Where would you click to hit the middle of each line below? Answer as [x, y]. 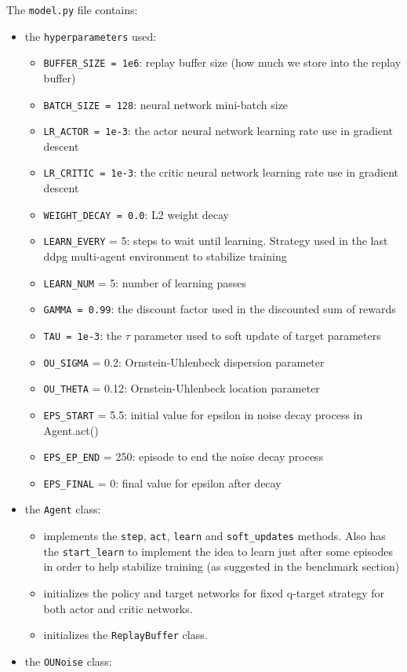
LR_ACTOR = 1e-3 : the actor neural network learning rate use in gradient [218, 131]
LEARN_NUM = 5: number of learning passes [145, 282]
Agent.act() [71, 430]
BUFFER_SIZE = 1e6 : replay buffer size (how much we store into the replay [222, 62]
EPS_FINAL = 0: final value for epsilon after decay [162, 482]
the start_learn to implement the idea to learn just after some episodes [218, 551]
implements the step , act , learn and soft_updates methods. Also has [214, 536]
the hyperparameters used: [91, 36]
